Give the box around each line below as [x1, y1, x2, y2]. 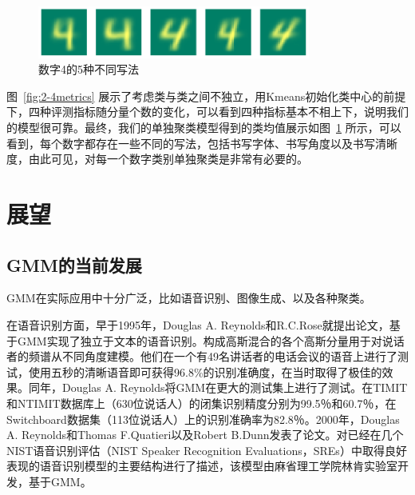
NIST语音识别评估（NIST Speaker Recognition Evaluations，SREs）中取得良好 [6, 441, 407, 458]
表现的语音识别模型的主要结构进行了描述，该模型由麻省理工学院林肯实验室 [6, 457, 397, 474]
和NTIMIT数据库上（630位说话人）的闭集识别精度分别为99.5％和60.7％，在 [6, 394, 397, 411]
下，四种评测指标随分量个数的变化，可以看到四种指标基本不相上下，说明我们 [6, 103, 409, 120]
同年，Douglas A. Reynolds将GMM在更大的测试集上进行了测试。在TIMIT [28, 379, 408, 396]
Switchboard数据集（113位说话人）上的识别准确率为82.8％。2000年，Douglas [6, 410, 400, 427]
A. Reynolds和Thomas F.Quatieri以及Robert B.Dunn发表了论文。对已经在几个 [6, 426, 404, 443]
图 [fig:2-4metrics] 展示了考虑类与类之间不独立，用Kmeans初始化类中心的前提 [6, 87, 406, 104]
